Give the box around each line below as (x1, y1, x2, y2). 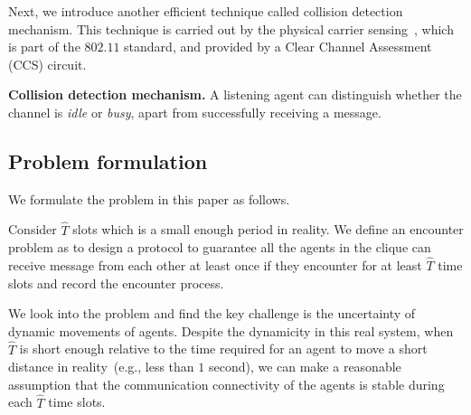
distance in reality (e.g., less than (8, 357, 194, 376)
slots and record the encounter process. (8, 273, 224, 292)
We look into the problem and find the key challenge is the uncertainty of (8, 304, 416, 323)
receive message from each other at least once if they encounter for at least (8, 255, 422, 274)
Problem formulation (8, 146, 208, 174)
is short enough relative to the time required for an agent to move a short (19, 339, 428, 358)
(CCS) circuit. (8, 54, 87, 73)
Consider (8, 220, 57, 239)
